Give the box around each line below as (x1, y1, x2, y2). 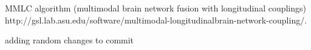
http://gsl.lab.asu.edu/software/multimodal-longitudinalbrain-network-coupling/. (5, 13, 307, 26)
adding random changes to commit (5, 34, 134, 46)
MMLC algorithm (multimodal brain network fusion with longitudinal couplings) (5, 2, 307, 14)
